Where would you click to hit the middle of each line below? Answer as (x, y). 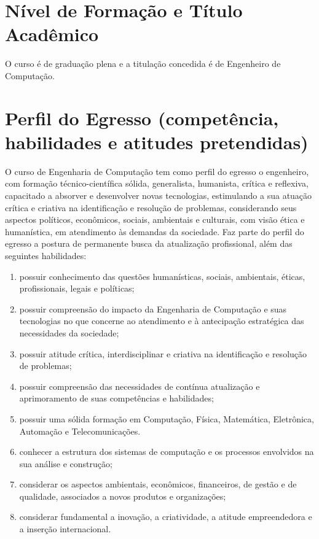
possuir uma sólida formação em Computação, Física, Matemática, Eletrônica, (167, 418)
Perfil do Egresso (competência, (142, 118)
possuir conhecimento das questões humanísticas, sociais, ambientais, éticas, (162, 276)
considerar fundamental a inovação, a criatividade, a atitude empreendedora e (166, 517)
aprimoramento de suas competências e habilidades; (116, 398)
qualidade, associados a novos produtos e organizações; (123, 496)
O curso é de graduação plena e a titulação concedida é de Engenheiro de (143, 64)
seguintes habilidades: (46, 255)
